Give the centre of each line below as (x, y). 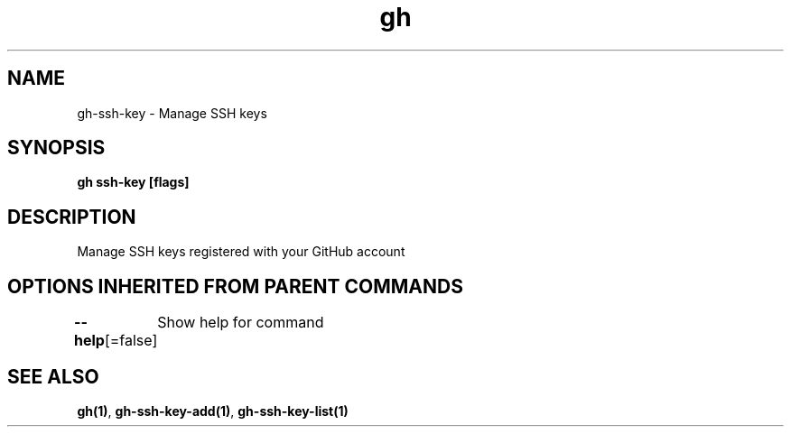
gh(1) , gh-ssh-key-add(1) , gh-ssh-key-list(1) (213, 411)
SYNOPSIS (56, 148)
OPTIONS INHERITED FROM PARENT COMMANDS (235, 286)
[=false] (131, 341)
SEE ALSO (53, 376)
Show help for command (241, 323)
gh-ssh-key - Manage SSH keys (172, 113)
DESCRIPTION (72, 217)
